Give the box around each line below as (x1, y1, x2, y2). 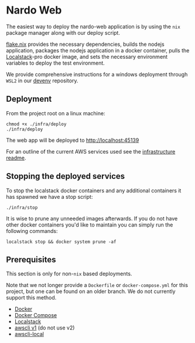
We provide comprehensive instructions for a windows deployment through (6, 71, 188, 78)
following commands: (6, 227, 58, 234)
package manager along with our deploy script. (6, 29, 120, 36)
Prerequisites (6, 254, 56, 265)
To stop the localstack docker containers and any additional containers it (6, 187, 182, 194)
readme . (6, 154, 26, 161)
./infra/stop (6, 204, 38, 211)
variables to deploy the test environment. (6, 59, 105, 66)
